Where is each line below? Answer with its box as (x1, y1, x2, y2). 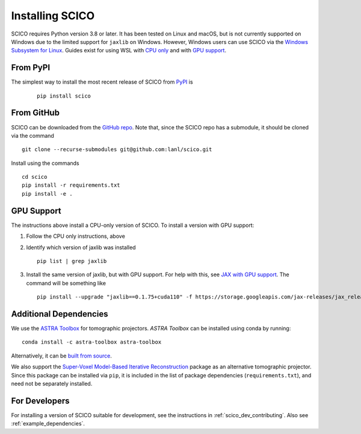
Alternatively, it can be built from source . (11, 352, 113, 359)
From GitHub (11, 108, 60, 118)
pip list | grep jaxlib (37, 258, 107, 264)
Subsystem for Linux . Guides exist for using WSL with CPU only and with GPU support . (11, 47, 227, 54)
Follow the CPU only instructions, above (26, 232, 126, 240)
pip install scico (37, 92, 91, 99)
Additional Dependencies (11, 309, 108, 319)
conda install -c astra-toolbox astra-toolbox (22, 339, 162, 346)
